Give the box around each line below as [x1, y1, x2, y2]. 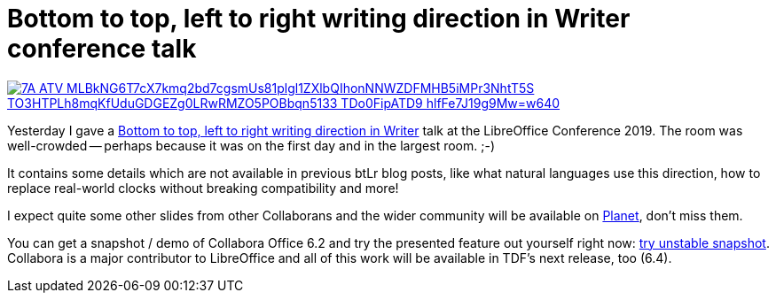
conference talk [7, 34, 197, 64]
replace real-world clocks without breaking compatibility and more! [7, 180, 399, 196]
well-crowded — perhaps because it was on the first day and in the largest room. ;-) [7, 137, 495, 153]
